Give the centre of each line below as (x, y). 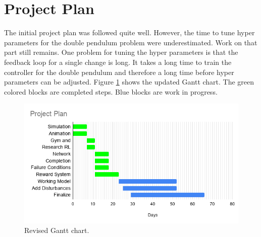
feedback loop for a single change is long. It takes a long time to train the (118, 62)
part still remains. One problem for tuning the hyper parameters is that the (121, 52)
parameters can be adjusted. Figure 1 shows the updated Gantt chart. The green (129, 82)
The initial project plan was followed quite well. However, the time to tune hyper (129, 32)
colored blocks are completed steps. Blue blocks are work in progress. (111, 91)
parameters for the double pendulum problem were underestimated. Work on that (131, 42)
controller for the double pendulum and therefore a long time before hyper (119, 72)
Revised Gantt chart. (57, 230)
